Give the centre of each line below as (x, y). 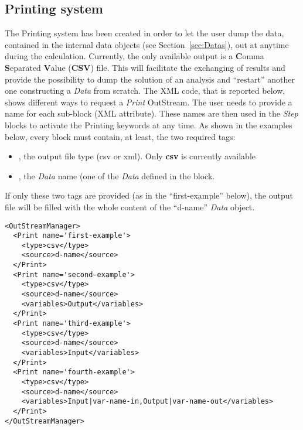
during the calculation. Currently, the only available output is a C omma (135, 56)
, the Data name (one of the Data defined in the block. (117, 175)
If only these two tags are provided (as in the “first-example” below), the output (149, 195)
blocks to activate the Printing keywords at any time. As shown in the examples (149, 124)
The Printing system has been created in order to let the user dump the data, (144, 33)
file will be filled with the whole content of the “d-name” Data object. (130, 207)
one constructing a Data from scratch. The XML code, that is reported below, (145, 91)
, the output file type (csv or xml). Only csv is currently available (137, 156)
